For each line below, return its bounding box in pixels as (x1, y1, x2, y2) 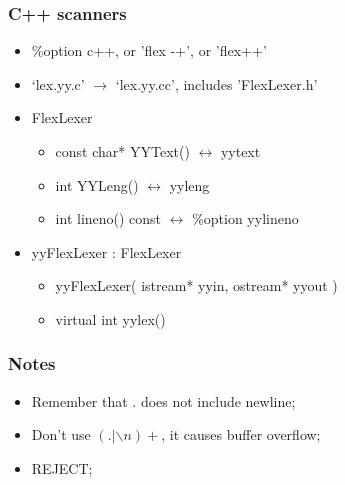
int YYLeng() (55, 174, 139, 195)
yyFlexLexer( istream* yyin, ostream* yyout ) (55, 275, 338, 296)
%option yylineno (192, 208, 299, 229)
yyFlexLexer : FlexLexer (31, 241, 182, 262)
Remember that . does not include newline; (31, 390, 296, 411)
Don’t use (31, 424, 91, 445)
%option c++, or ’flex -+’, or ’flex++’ (31, 40, 267, 61)
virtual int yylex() (55, 308, 166, 329)
